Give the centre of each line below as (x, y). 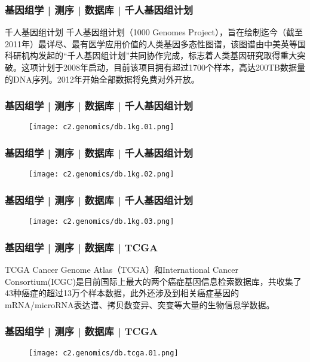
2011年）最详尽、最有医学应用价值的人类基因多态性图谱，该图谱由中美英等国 (155, 43)
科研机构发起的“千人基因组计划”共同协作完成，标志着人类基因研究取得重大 (151, 55)
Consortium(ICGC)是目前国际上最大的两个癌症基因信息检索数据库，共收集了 (153, 281)
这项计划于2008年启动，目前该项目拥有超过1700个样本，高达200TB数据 (159, 67)
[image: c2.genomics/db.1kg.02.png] (102, 174)
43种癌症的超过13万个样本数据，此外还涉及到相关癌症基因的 (122, 293)
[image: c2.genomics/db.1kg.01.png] (102, 127)
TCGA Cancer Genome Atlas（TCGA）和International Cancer (122, 270)
